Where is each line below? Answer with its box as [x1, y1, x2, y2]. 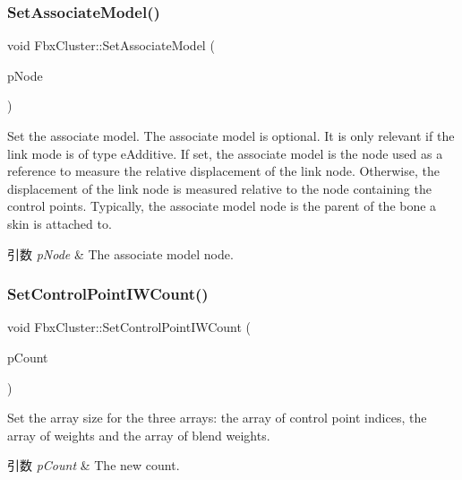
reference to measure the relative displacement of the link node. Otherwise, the [7, 161, 440, 180]
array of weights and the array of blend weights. [7, 425, 270, 444]
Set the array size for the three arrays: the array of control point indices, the [7, 408, 427, 427]
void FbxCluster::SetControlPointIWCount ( [7, 318, 252, 336]
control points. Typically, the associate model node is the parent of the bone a [7, 196, 437, 215]
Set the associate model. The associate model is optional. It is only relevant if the [7, 127, 455, 144]
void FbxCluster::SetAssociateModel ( [7, 36, 215, 55]
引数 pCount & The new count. [7, 456, 180, 475]
